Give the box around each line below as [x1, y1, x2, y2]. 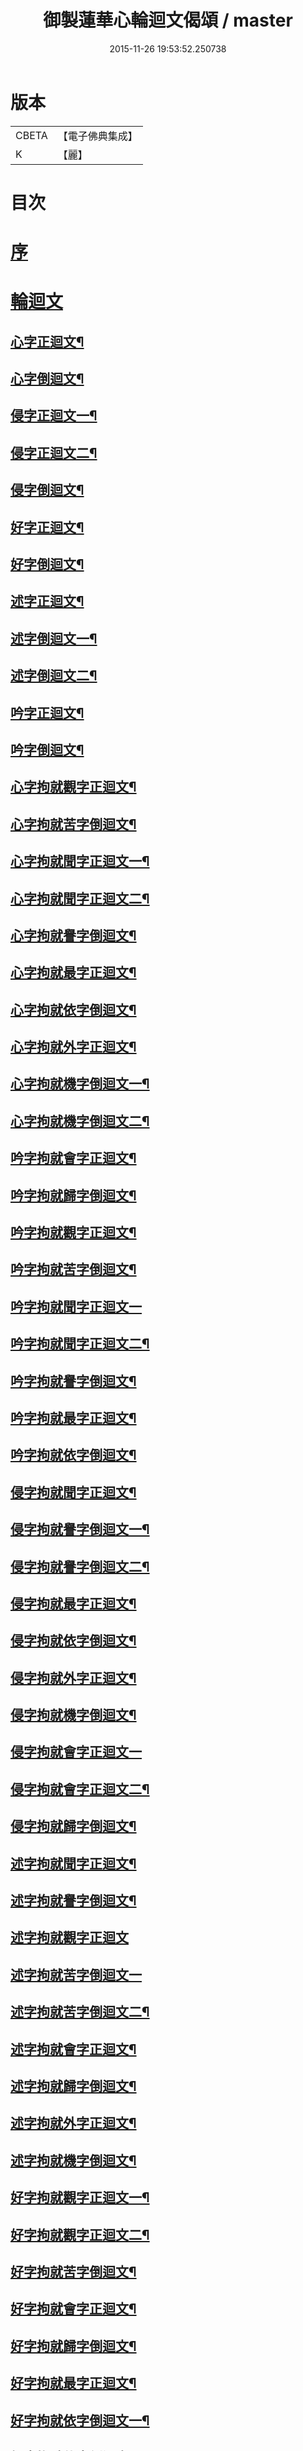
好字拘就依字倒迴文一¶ [10, 2412, 150, 2429]
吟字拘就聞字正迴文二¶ [10, 1336, 150, 1353]
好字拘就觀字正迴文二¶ [10, 2226, 150, 2243]
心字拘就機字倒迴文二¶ [10, 1112, 150, 1130]
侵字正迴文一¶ [10, 407, 98, 425]
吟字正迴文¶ [10, 704, 85, 721]
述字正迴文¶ [10, 593, 85, 610]
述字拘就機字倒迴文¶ [10, 2152, 137, 2169]
